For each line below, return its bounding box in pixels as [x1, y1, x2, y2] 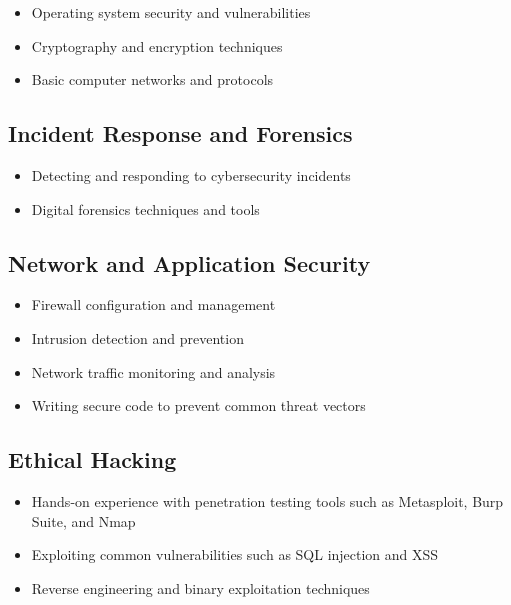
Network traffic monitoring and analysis [31, 361, 276, 382]
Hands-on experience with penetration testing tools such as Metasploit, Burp [31, 490, 504, 511]
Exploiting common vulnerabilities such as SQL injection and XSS [31, 544, 439, 565]
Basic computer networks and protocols [31, 69, 274, 90]
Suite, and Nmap [31, 510, 136, 531]
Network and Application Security [8, 247, 371, 278]
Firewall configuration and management [31, 294, 276, 315]
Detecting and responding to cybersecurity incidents [31, 164, 351, 185]
